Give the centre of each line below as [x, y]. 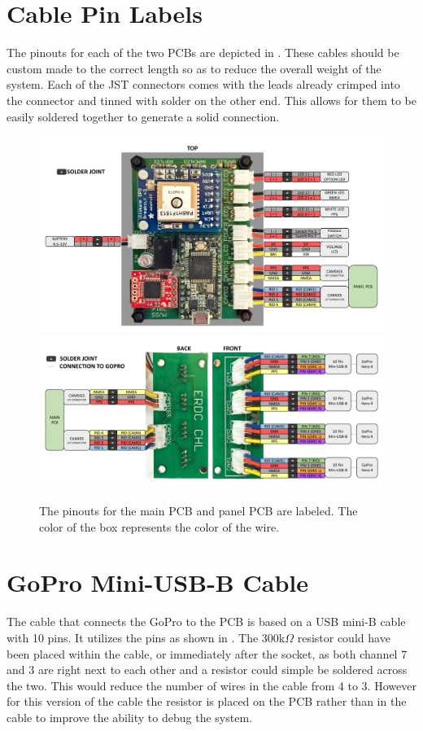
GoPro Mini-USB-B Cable [158, 582]
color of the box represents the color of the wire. [159, 526]
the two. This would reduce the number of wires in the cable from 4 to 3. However [211, 685]
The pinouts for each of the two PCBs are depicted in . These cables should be [203, 53]
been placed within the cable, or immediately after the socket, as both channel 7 [207, 653]
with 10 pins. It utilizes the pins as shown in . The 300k [146, 637]
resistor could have [344, 637]
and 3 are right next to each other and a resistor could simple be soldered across [207, 670]
